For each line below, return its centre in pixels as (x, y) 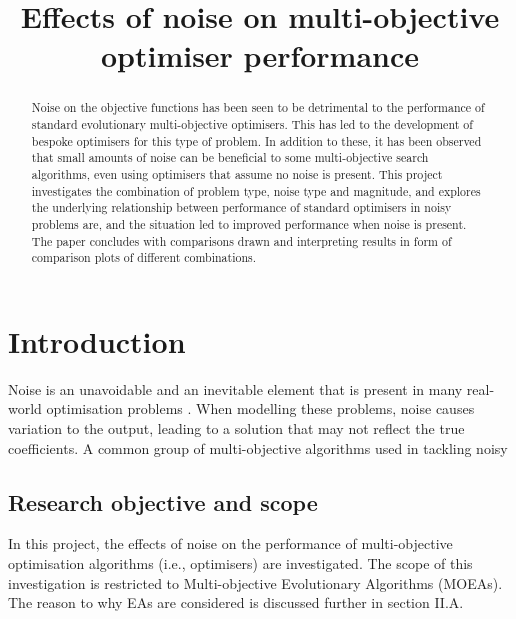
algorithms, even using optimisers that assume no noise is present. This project (237, 173)
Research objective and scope (163, 501)
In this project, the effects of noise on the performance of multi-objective (230, 543)
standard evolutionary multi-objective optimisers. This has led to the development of (252, 124)
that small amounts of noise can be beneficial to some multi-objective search (230, 157)
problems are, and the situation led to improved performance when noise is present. (249, 223)
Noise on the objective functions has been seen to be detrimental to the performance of (258, 107)
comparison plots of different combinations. (144, 257)
